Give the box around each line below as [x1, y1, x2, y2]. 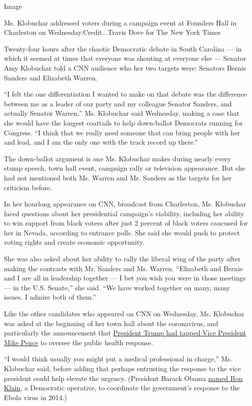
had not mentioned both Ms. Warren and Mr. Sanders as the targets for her [4, 172, 232, 182]
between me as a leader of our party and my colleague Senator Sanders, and [4, 98, 232, 108]
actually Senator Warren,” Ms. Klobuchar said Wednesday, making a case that [4, 108, 240, 118]
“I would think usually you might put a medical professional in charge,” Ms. [4, 354, 232, 364]
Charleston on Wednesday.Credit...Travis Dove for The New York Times [4, 27, 221, 37]
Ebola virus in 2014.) [4, 392, 67, 402]
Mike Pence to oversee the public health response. [4, 337, 153, 347]
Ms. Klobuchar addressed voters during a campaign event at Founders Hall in [4, 17, 237, 27]
